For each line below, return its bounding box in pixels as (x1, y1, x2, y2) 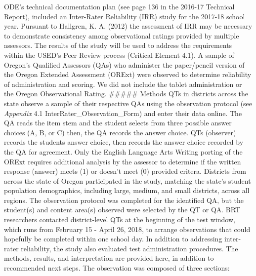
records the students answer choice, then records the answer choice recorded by (4, 137, 244, 147)
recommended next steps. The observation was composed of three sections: (4, 263, 230, 273)
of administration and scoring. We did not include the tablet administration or (4, 79, 242, 89)
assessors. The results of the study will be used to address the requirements (4, 40, 232, 50)
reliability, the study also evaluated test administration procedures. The (21, 243, 238, 253)
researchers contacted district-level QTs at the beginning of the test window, (4, 214, 235, 225)
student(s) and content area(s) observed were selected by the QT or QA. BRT (4, 204, 241, 215)
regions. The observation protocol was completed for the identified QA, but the (4, 195, 244, 205)
